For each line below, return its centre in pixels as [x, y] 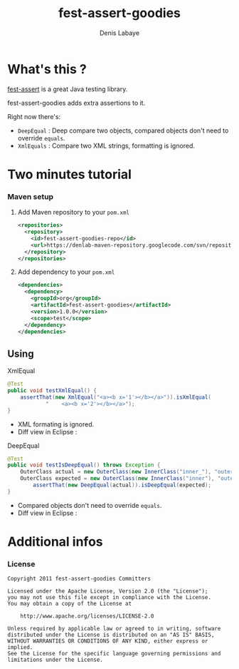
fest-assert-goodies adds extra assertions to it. [76, 103]
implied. [20, 648]
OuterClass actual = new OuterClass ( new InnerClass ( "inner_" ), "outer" [128, 472]
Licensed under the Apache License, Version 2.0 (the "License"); [108, 591]
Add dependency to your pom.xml [66, 272]
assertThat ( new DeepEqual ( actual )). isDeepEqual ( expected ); [122, 485]
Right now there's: [34, 116]
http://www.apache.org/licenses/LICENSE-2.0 [87, 616]
